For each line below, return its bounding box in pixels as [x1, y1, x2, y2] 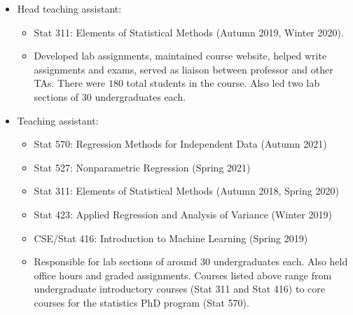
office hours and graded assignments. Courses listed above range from [34, 267, 332, 282]
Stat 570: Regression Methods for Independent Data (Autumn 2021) [34, 136, 327, 151]
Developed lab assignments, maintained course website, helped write [34, 48, 327, 63]
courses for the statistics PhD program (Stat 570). [34, 295, 249, 309]
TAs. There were [34, 76, 106, 90]
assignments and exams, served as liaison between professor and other [34, 62, 333, 76]
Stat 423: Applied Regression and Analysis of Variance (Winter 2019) [34, 206, 332, 221]
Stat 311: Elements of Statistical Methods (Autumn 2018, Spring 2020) [34, 183, 339, 198]
